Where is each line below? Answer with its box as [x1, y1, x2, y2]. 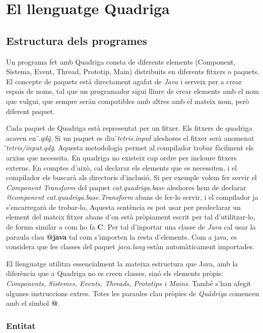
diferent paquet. [6, 105, 55, 116]
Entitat [6, 319, 36, 331]
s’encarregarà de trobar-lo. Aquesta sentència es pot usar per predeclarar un [6, 201, 241, 212]
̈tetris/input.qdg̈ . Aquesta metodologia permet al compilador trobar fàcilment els [6, 142, 254, 153]
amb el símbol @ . [6, 298, 60, 308]
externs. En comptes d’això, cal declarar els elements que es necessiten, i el [6, 162, 237, 173]
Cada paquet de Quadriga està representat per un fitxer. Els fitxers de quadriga [6, 123, 252, 133]
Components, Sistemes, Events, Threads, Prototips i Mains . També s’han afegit [6, 278, 251, 289]
